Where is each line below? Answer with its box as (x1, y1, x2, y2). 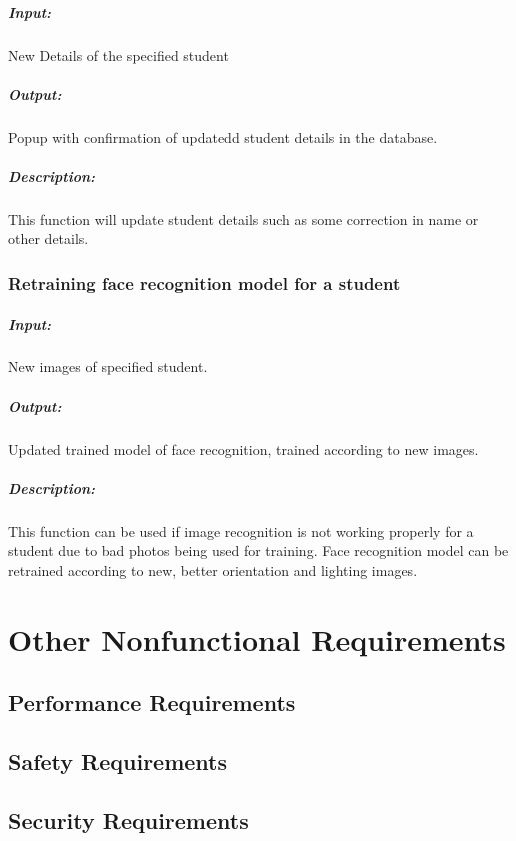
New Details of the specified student (8, 44, 229, 65)
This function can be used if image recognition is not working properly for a (8, 520, 474, 541)
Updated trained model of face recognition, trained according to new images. (8, 438, 479, 459)
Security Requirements (8, 804, 249, 835)
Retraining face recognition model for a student (8, 270, 401, 295)
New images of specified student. (8, 356, 208, 377)
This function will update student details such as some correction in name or (8, 208, 479, 229)
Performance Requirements (8, 687, 296, 718)
